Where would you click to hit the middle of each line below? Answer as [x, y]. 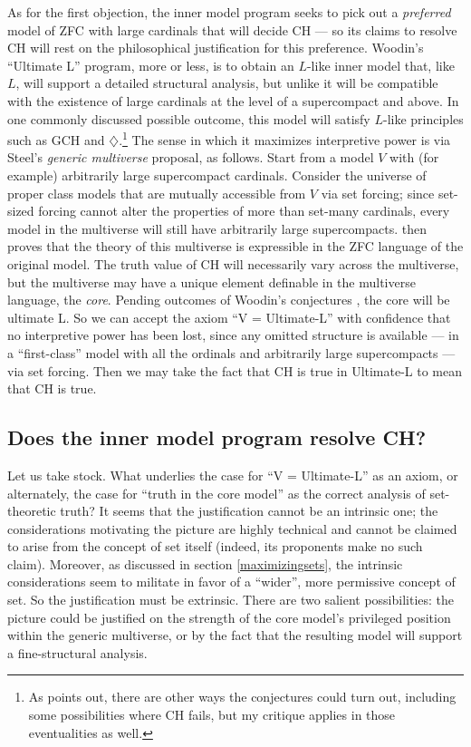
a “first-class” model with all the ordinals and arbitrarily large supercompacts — [231, 352]
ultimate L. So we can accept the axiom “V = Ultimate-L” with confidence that [229, 317]
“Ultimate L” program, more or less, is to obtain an [151, 65]
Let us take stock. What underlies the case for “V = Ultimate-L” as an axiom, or [233, 475]
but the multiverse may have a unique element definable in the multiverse [211, 281]
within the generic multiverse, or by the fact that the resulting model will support [235, 635]
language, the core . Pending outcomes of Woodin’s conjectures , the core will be [229, 300]
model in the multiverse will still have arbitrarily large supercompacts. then [217, 228]
